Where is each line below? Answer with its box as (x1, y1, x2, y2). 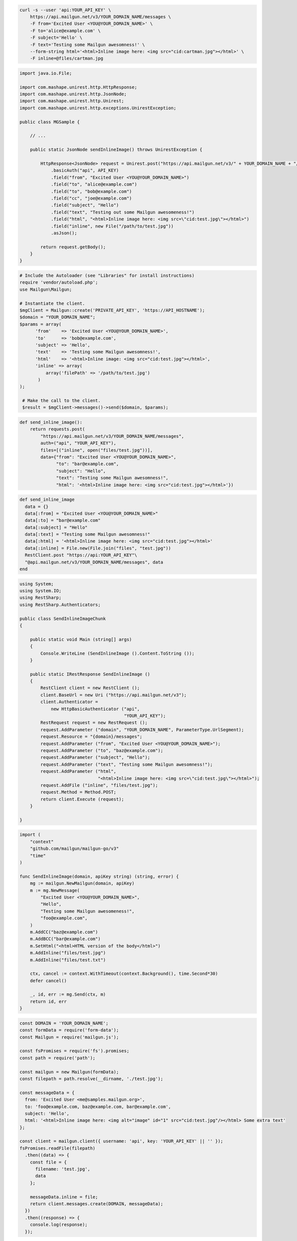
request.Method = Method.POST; (40, 789, 116, 795)
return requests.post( (30, 426, 85, 432)
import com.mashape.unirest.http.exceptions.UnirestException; (19, 105, 177, 111)
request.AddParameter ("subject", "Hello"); (40, 755, 150, 760)
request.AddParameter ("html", (40, 768, 116, 774)
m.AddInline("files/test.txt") (30, 957, 106, 963)
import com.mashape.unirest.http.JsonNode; (19, 91, 127, 97)
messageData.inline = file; (30, 1194, 99, 1200)
